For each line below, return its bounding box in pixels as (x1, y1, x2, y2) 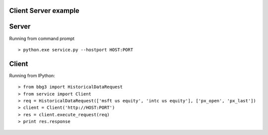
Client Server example (9, 6, 79, 15)
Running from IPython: (9, 72, 56, 79)
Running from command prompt (9, 35, 74, 42)
